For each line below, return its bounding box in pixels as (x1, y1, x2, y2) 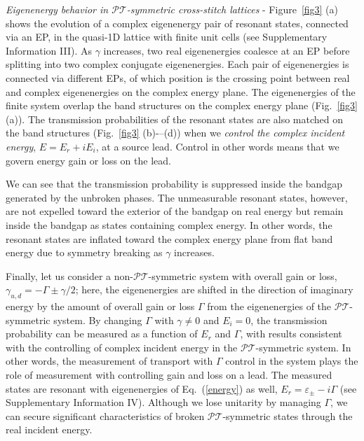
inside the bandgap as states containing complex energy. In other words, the (6, 217, 332, 232)
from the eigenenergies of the (207, 299, 332, 314)
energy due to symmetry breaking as (6, 245, 163, 260)
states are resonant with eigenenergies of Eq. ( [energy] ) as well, (6, 381, 278, 395)
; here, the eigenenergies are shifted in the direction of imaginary (75, 282, 353, 297)
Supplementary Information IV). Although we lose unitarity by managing (6, 395, 321, 409)
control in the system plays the (225, 353, 358, 368)
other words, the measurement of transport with (6, 353, 213, 368)
